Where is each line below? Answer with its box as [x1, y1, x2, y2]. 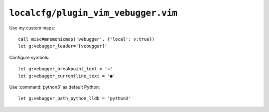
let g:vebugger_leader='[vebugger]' [18, 43, 108, 49]
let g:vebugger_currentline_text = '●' [18, 73, 116, 79]
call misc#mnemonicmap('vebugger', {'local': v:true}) [18, 36, 155, 42]
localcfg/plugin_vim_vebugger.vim [9, 7, 178, 18]
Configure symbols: [9, 54, 50, 60]
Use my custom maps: [9, 25, 55, 31]
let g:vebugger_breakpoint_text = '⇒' [18, 66, 113, 72]
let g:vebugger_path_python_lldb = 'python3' [18, 96, 132, 102]
